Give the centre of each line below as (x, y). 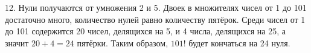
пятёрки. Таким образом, (123, 42)
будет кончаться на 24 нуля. (239, 42)
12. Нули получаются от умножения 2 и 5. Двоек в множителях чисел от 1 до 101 (156, 7)
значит (17, 42)
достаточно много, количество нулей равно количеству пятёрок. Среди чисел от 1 (155, 19)
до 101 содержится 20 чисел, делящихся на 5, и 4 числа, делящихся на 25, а (145, 31)
